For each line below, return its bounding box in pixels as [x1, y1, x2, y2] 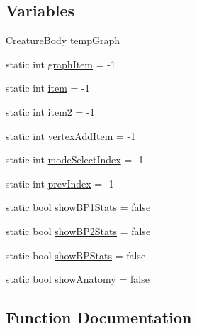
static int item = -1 [6, 80, 90, 95]
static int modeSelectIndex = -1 [6, 152, 144, 167]
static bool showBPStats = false [6, 247, 146, 262]
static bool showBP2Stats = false [6, 223, 151, 238]
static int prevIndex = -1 [6, 176, 114, 190]
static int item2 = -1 [6, 104, 95, 119]
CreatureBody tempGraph [6, 33, 120, 48]
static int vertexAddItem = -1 [6, 128, 136, 143]
